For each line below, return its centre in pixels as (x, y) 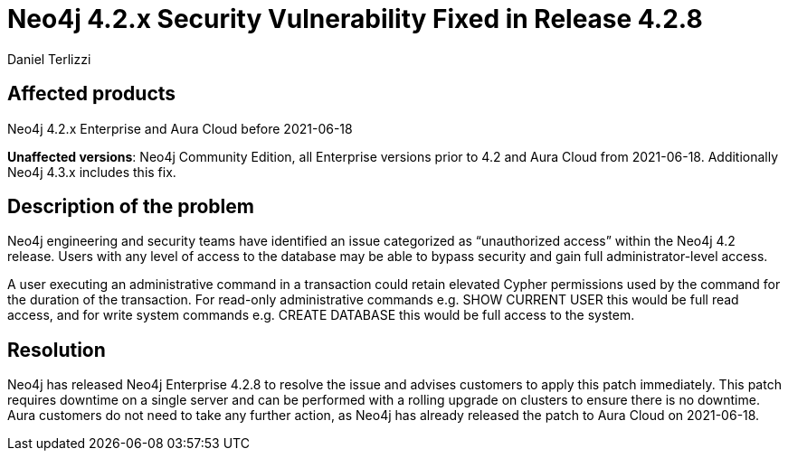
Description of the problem (131, 207)
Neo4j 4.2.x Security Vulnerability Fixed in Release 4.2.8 (355, 19)
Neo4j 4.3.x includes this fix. (92, 172)
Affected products (92, 94)
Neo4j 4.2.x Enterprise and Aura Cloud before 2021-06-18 (180, 128)
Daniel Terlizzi (49, 59)
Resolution (57, 350)
